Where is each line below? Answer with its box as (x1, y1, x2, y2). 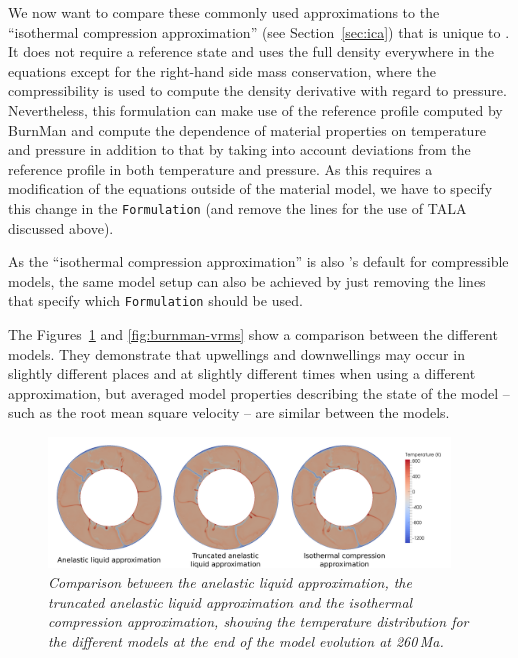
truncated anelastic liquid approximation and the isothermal (48, 591, 413, 612)
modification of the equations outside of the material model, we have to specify (8, 178, 493, 199)
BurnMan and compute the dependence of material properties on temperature (8, 119, 487, 140)
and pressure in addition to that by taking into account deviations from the (8, 139, 471, 160)
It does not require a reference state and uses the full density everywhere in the (8, 41, 494, 62)
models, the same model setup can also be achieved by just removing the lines (8, 270, 486, 291)
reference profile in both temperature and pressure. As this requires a (8, 158, 433, 179)
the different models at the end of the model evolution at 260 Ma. (48, 630, 444, 651)
